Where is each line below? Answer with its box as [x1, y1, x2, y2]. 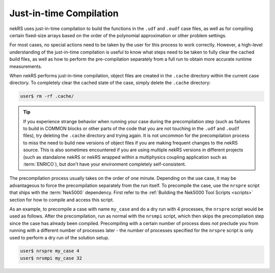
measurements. [9, 63, 42, 69]
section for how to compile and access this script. [9, 197, 114, 203]
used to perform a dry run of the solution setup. [9, 234, 109, 240]
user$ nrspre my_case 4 [20, 248, 80, 254]
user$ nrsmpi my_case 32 [20, 255, 82, 261]
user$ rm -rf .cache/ [20, 93, 74, 99]
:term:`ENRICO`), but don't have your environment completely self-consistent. [23, 161, 186, 167]
